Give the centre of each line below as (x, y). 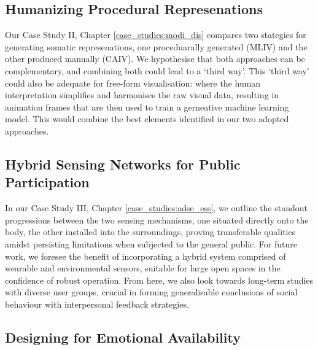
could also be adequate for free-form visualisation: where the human (133, 83)
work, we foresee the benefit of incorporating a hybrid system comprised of (145, 256)
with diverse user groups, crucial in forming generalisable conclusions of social (151, 292)
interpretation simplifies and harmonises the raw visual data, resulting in (142, 95)
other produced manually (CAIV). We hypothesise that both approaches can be (155, 59)
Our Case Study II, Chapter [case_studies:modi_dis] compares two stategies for (156, 35)
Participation (47, 182)
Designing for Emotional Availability (123, 337)
